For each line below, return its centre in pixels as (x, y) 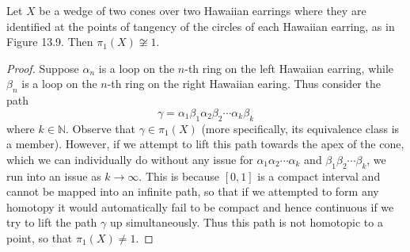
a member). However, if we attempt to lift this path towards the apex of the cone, (205, 144)
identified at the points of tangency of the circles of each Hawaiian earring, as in (201, 26)
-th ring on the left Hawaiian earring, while (289, 68)
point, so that (40, 237)
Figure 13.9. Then (50, 42)
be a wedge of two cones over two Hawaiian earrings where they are (203, 10)
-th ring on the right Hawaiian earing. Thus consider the (244, 84)
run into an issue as (54, 176)
